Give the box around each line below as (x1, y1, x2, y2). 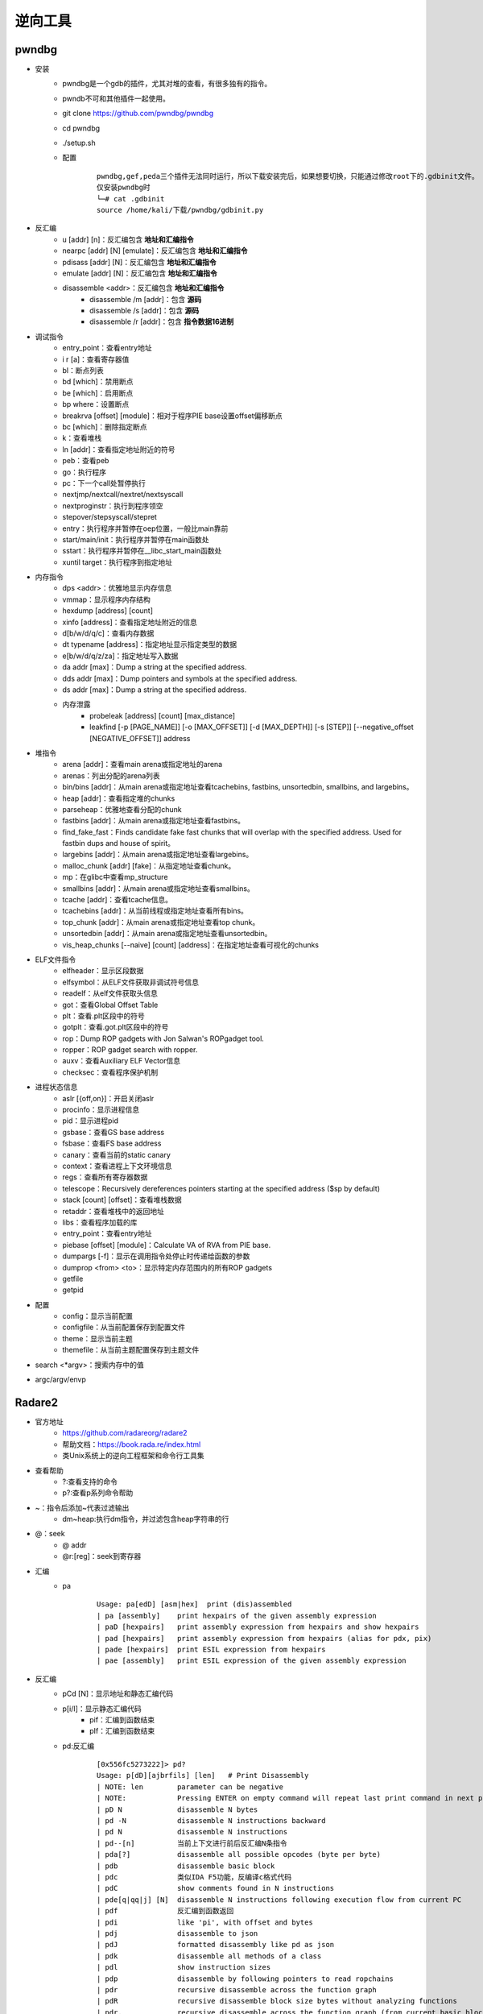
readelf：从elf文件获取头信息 (62, 988, 159, 998)
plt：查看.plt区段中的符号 (62, 1011, 145, 1021)
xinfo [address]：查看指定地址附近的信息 (62, 617, 197, 627)
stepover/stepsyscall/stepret (62, 512, 157, 522)
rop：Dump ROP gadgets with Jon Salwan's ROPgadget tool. (62, 1034, 265, 1043)
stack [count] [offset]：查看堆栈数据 (62, 1195, 183, 1204)
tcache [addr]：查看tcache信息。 (62, 895, 173, 905)
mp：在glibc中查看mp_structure (62, 872, 168, 882)
